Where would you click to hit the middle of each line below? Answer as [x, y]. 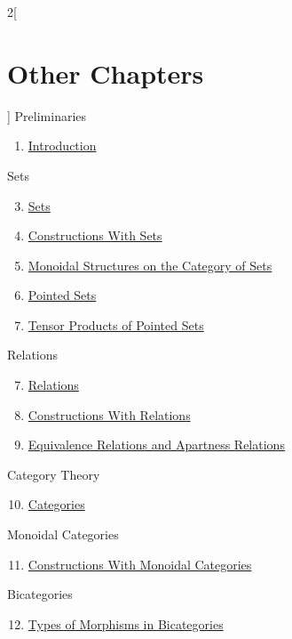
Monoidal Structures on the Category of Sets [150, 265]
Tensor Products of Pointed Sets [116, 324]
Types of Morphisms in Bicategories [126, 623]
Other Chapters [106, 73]
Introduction [62, 146]
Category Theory [54, 474]
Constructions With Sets [95, 235]
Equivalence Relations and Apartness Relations [156, 445]
